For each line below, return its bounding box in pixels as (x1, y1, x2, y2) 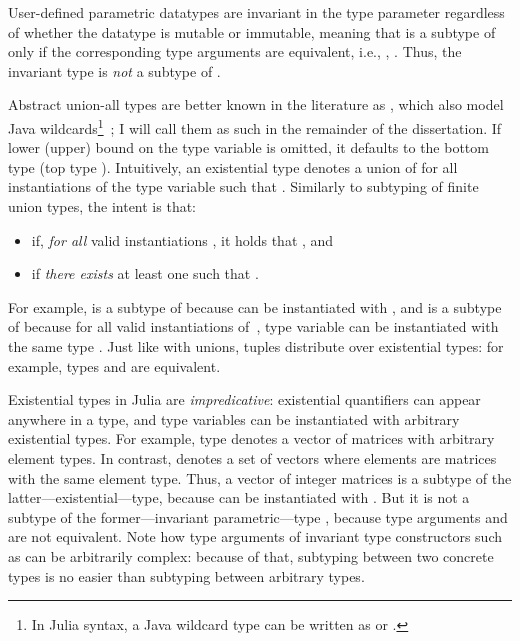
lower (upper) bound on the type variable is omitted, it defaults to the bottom (8, 137, 489, 158)
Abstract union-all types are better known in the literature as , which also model (8, 94, 504, 115)
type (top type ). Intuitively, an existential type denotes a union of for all (8, 156, 458, 177)
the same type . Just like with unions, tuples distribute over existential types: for (8, 335, 504, 356)
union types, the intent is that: (8, 196, 197, 216)
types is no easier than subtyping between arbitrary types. (8, 565, 365, 586)
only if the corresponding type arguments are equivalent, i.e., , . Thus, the (8, 41, 462, 62)
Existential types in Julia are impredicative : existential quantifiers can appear (8, 389, 481, 410)
